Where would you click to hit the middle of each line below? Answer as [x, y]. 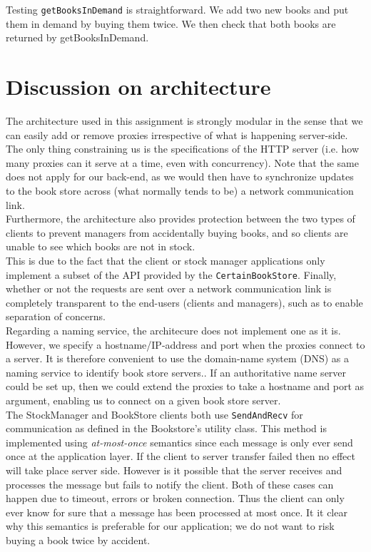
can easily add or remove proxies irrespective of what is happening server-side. [177, 134]
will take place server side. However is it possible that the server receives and [174, 470]
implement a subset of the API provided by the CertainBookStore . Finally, [171, 274]
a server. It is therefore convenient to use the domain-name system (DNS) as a [178, 358]
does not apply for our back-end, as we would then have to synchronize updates [180, 177]
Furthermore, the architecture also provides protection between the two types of [181, 219]
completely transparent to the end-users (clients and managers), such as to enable [184, 302]
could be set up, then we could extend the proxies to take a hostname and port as [185, 386]
